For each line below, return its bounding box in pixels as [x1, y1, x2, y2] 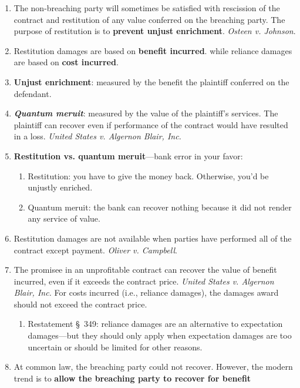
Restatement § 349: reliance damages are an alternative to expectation [28, 317, 283, 330]
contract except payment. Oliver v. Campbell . [14, 243, 177, 256]
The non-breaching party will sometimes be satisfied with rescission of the [14, 2, 280, 14]
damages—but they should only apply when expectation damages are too [28, 329, 292, 342]
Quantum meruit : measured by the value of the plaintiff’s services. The [14, 107, 278, 119]
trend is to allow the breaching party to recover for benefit [14, 372, 251, 384]
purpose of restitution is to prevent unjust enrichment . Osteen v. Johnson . [14, 25, 296, 37]
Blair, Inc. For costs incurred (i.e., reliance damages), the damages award [14, 286, 279, 299]
